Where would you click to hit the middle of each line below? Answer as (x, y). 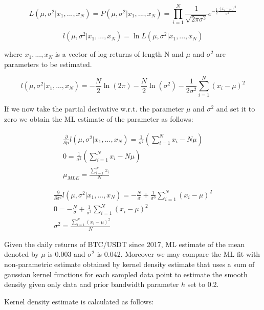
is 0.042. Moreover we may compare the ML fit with (179, 254)
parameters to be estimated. (48, 64)
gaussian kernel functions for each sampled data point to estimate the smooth (126, 274)
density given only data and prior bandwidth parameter (92, 284)
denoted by (21, 254)
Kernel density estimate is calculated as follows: (79, 301)
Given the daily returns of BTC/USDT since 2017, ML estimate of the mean (125, 244)
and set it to (236, 109)
